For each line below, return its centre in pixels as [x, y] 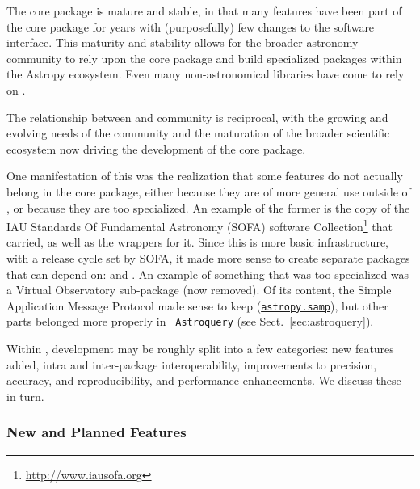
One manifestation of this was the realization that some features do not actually [205, 176]
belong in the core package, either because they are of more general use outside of [209, 191]
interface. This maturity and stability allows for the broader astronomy [183, 42]
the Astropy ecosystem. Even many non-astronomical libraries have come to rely [206, 74]
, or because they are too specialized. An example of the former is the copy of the [208, 207]
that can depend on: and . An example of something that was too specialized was [208, 274]
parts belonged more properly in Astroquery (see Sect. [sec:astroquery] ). [190, 321]
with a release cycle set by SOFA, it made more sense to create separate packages [208, 257]
